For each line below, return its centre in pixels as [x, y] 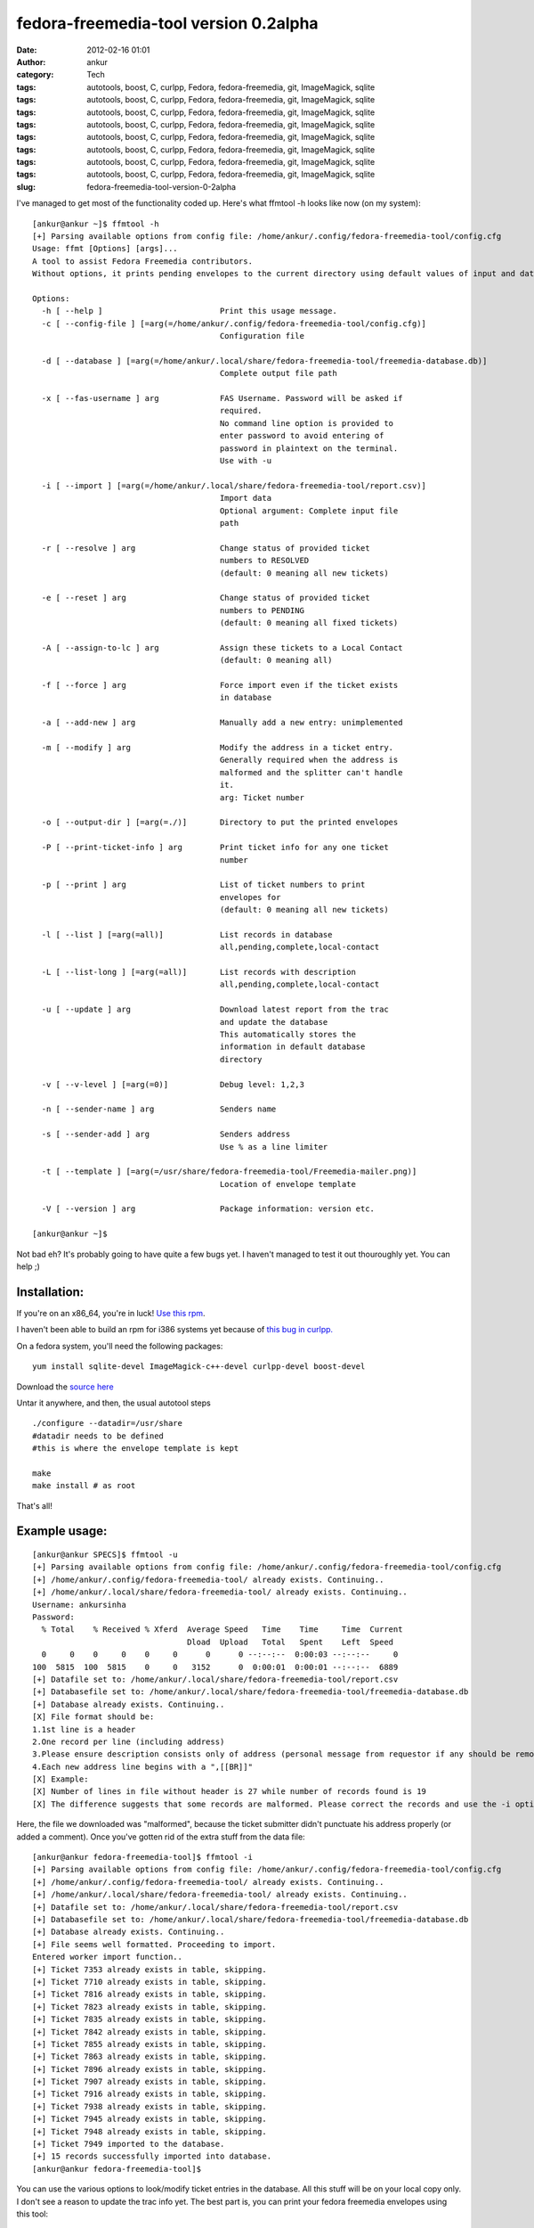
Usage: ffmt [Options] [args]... [105, 249]
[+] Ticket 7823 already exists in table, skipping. [150, 2007]
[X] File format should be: [93, 1717]
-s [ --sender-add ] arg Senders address [166, 1134]
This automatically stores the [287, 1035]
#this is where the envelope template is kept [136, 1449]
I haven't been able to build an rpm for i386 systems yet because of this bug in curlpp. [175, 1330]
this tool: [32, 2214]
